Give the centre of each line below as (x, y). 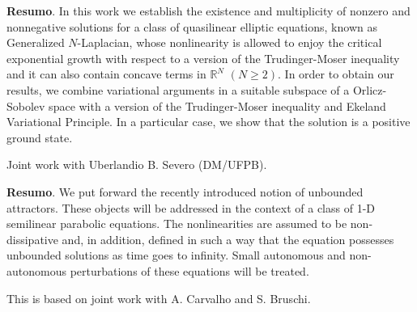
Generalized (36, 42)
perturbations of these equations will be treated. (189, 270)
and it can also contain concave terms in (106, 74)
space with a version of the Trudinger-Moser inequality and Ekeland (217, 105)
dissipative (32, 239)
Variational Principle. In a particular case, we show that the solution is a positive (208, 122)
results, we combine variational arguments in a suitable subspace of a (178, 89)
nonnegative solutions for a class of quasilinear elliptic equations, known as (192, 26)
